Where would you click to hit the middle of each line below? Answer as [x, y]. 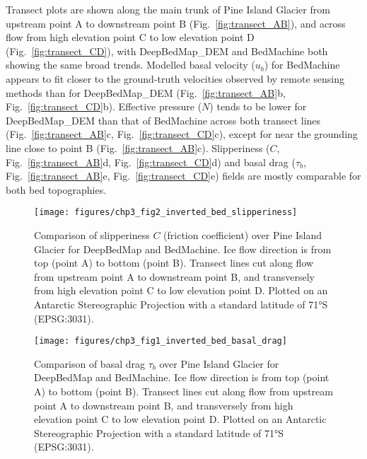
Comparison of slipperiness [92, 234]
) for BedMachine [302, 65]
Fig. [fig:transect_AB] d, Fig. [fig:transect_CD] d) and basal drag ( [151, 162]
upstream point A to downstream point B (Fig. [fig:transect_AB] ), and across [176, 23]
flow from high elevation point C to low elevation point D [130, 37]
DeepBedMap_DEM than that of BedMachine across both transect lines [163, 120]
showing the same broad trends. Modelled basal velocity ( [130, 65]
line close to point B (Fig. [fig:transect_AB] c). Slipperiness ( [138, 147]
